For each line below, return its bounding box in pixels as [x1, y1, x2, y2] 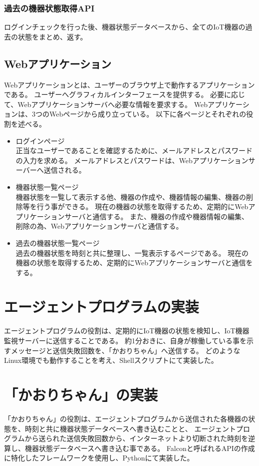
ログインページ [15, 135, 65, 146]
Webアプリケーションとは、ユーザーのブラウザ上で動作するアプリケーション [4, 79, 255, 90]
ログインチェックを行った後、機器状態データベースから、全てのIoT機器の [4, 22, 246, 32]
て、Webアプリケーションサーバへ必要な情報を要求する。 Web [4, 99, 208, 109]
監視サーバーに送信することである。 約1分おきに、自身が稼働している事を [4, 335, 247, 346]
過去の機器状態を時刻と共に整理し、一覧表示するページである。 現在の [15, 247, 249, 258]
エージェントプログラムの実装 [4, 296, 199, 317]
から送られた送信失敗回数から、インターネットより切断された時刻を [24, 433, 249, 443]
